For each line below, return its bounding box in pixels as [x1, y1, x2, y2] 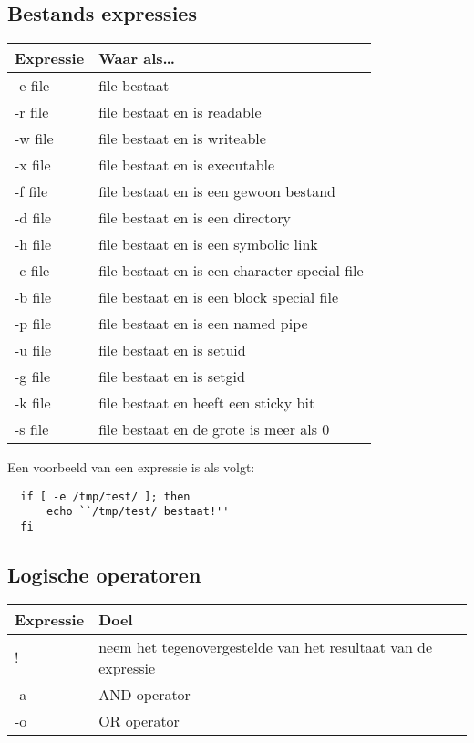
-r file [15, 101, 49, 123]
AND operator [98, 683, 191, 705]
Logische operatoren [7, 561, 201, 589]
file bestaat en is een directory [98, 207, 292, 229]
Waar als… [98, 47, 175, 69]
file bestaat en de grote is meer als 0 [98, 418, 330, 440]
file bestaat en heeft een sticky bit [98, 392, 315, 414]
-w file [15, 128, 54, 150]
